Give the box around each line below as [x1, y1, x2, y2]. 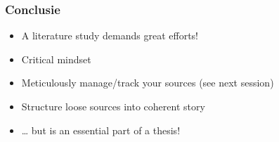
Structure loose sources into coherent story [21, 99, 205, 113]
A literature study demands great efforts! [21, 28, 199, 43]
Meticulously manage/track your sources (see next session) [21, 75, 274, 90]
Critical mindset [21, 51, 91, 66]
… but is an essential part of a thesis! [21, 122, 181, 137]
